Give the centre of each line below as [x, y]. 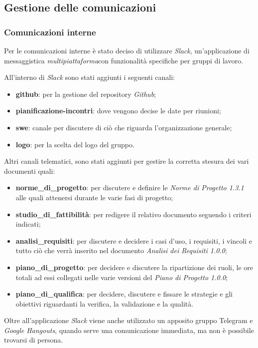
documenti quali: [30, 171]
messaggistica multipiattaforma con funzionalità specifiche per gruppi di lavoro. [124, 60]
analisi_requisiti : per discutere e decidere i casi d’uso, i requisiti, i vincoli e [134, 240]
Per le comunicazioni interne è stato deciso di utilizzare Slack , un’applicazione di [127, 50]
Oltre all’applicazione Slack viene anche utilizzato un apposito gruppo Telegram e [129, 320]
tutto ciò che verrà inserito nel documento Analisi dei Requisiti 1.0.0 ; [121, 250]
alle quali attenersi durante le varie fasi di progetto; [94, 197]
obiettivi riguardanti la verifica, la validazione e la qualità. [105, 303]
